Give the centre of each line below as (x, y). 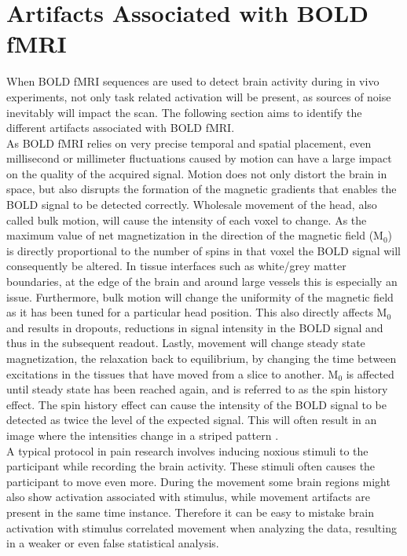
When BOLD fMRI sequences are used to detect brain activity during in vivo (193, 81)
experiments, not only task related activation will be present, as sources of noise (199, 96)
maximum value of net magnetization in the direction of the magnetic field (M (195, 235)
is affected (370, 373)
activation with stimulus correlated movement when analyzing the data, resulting (202, 527)
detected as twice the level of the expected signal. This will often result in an (192, 420)
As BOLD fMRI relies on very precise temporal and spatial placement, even (189, 143)
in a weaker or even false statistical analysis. (113, 543)
